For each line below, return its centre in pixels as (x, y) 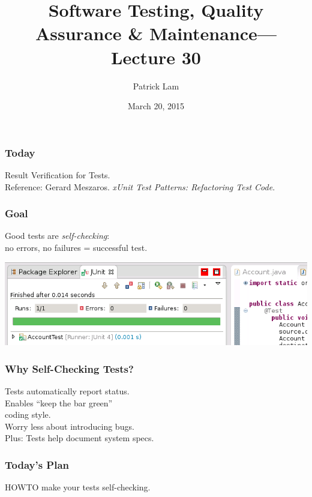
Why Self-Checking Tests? (69, 368)
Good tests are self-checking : (57, 236)
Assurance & (89, 33)
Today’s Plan (37, 464)
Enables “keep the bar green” (59, 402)
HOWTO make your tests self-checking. (78, 487)
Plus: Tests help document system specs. (79, 438)
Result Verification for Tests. (58, 174)
